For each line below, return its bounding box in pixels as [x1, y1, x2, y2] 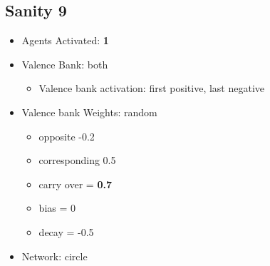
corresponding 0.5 [38, 153, 116, 168]
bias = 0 [38, 200, 76, 215]
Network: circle [21, 248, 88, 263]
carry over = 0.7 [38, 176, 112, 191]
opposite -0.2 [38, 128, 95, 143]
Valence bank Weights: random [21, 104, 157, 119]
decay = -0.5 [38, 224, 94, 239]
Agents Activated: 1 [21, 33, 109, 48]
